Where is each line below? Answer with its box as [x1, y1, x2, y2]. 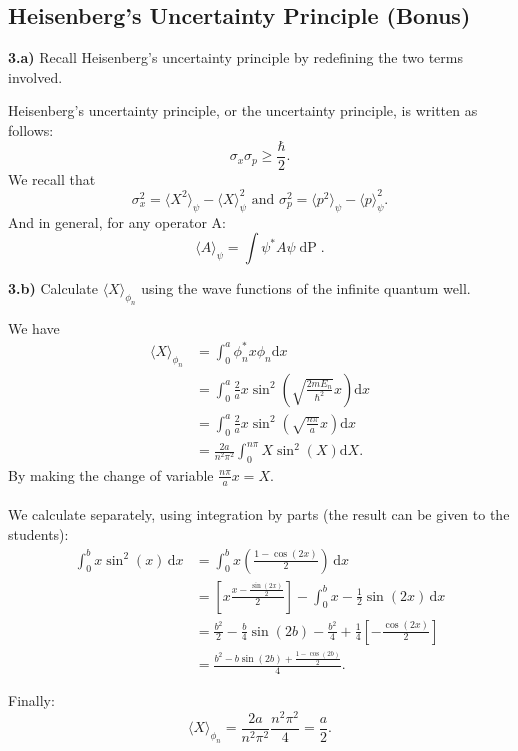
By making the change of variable [8, 464, 214, 485]
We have [8, 317, 60, 338]
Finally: [8, 690, 55, 711]
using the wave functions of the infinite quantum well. [141, 278, 471, 299]
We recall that [8, 168, 96, 189]
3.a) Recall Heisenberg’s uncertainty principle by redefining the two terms [8, 47, 463, 68]
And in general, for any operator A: [8, 211, 226, 232]
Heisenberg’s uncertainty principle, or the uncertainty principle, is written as [8, 100, 478, 121]
